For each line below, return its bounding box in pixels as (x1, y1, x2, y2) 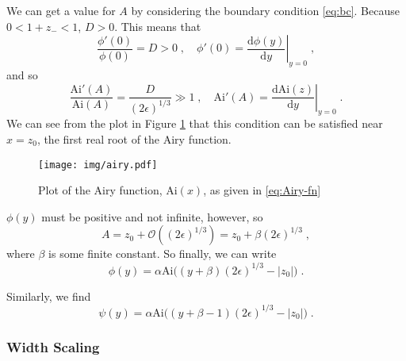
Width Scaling (6, 336, 100, 356)
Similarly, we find (6, 287, 91, 304)
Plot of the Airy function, (38, 182, 163, 198)
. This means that (114, 17, 201, 34)
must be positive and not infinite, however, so (41, 208, 263, 225)
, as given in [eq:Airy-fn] (203, 182, 321, 198)
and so (6, 66, 38, 83)
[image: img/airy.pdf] (38, 159, 158, 171)
